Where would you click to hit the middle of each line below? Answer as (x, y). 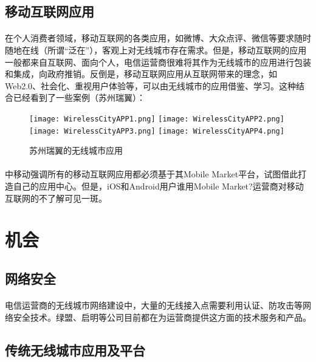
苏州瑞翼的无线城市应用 (76, 150)
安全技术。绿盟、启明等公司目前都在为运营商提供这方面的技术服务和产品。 (162, 317)
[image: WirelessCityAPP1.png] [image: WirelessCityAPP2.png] (157, 119)
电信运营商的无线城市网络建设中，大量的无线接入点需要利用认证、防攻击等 (154, 305)
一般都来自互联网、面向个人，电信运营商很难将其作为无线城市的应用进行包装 (158, 62)
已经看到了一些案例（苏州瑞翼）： (79, 97)
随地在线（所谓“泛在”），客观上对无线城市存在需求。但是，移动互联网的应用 (156, 50)
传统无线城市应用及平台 (75, 350)
